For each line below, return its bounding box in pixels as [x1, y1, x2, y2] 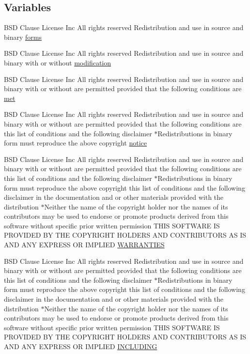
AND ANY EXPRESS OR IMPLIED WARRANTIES [4, 240, 165, 250]
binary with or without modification [4, 57, 111, 67]
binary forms [4, 32, 42, 42]
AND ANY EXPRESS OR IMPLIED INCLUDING [4, 341, 157, 352]
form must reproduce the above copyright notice [4, 138, 147, 148]
